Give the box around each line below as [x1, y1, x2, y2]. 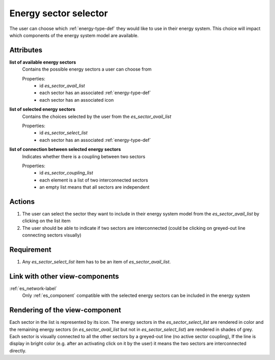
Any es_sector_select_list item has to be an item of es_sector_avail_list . [22, 259, 171, 265]
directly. [9, 347, 26, 353]
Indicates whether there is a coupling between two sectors [22, 153, 146, 160]
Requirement [9, 245, 52, 254]
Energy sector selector [9, 8, 108, 19]
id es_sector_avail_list [39, 83, 85, 89]
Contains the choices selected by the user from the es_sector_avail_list [22, 113, 172, 119]
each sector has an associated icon [39, 97, 114, 103]
